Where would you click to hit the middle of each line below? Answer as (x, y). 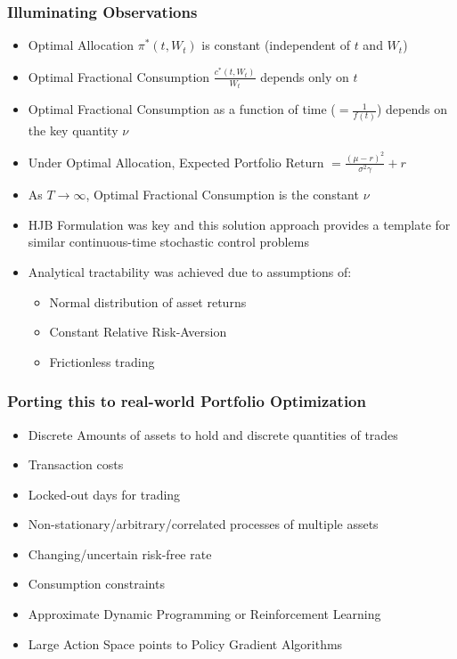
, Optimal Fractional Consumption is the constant (222, 195)
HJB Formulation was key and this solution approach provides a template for (239, 224)
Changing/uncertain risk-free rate (120, 553)
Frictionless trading (102, 361)
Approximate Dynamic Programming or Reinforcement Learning (204, 614)
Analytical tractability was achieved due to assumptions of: (190, 271)
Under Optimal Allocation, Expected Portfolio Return (176, 162)
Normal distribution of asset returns (148, 301)
